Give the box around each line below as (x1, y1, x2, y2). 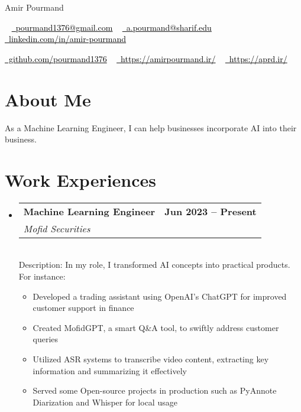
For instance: (18, 270, 66, 282)
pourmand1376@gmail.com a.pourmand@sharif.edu (15, 21, 212, 33)
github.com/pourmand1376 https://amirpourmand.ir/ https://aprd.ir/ (8, 52, 287, 64)
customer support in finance (33, 301, 134, 314)
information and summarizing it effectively (33, 364, 187, 377)
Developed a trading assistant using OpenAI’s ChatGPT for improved (33, 290, 287, 302)
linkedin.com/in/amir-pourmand (8, 33, 127, 45)
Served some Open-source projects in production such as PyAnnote (33, 384, 277, 397)
